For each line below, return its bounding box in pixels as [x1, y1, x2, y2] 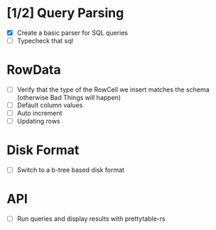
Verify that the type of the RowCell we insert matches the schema [16, 85, 210, 94]
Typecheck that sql [16, 37, 74, 45]
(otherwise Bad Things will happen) [16, 94, 121, 102]
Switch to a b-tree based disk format [16, 165, 125, 175]
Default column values [16, 101, 83, 109]
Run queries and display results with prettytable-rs [16, 214, 166, 223]
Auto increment [16, 109, 63, 118]
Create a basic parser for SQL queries [16, 28, 129, 37]
